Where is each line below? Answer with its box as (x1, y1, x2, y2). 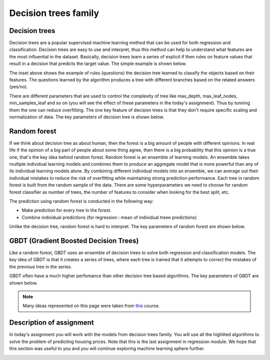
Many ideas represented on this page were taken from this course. (22, 303, 160, 309)
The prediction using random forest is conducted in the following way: (9, 198, 154, 204)
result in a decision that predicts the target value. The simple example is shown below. (9, 60, 187, 67)
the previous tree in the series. (9, 264, 72, 270)
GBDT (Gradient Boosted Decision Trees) (9, 236, 139, 245)
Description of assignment (9, 319, 94, 327)
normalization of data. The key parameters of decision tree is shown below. (9, 114, 164, 120)
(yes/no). (9, 84, 28, 90)
